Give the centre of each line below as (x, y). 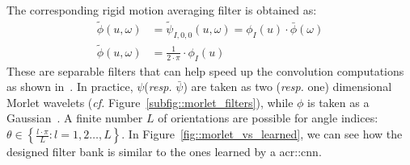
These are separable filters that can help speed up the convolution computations (205, 70)
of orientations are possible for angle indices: (268, 118)
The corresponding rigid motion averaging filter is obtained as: (162, 10)
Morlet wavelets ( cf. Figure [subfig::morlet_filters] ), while (150, 102)
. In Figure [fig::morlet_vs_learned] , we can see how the (262, 134)
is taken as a (338, 102)
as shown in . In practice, (70, 87)
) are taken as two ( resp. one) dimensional (287, 87)
